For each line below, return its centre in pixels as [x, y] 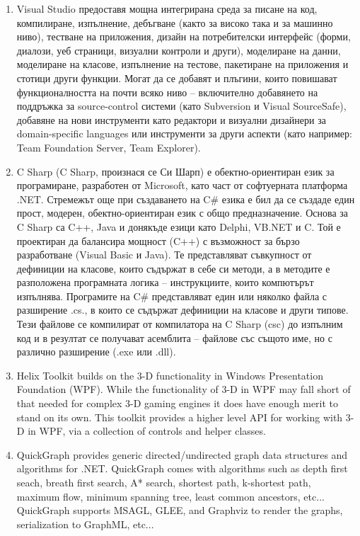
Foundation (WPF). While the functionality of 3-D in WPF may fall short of [184, 389]
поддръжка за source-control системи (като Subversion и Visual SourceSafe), [181, 106]
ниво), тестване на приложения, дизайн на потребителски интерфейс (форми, [184, 36]
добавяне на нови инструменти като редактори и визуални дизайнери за [171, 119]
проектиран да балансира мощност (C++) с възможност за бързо [158, 240]
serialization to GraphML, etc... [85, 524]
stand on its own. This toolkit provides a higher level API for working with [180, 417]
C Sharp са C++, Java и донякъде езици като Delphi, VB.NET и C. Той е [179, 226]
